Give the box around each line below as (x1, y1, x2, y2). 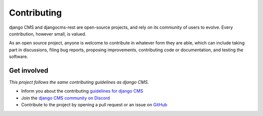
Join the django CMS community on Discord (21, 95, 110, 101)
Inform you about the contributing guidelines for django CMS (21, 88, 144, 94)
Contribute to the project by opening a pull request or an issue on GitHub (21, 102, 168, 108)
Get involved (9, 66, 49, 75)
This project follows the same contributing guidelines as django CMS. (9, 79, 149, 85)
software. (9, 54, 28, 59)
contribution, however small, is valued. (9, 31, 87, 37)
